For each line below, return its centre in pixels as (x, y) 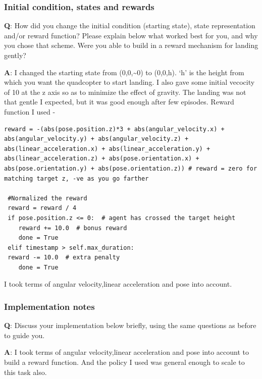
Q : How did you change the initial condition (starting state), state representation (130, 25)
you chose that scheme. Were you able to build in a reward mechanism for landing (131, 45)
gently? (15, 55)
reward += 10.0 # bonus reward (73, 228)
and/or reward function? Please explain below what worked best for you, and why (131, 35)
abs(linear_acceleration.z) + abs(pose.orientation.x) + (102, 159)
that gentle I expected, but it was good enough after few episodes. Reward (119, 102)
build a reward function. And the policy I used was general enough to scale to (124, 362)
